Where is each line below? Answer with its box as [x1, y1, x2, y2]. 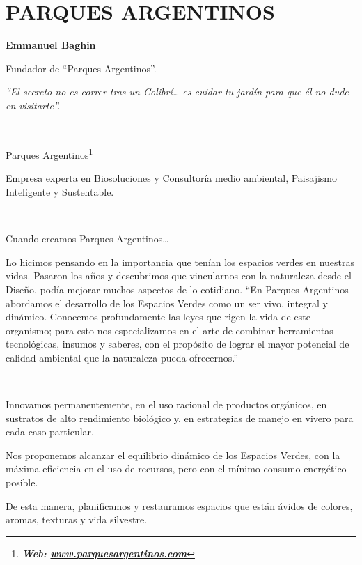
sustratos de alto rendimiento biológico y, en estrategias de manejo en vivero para [6, 410, 354, 425]
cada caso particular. [6, 424, 94, 439]
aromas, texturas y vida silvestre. [6, 512, 148, 527]
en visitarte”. [6, 98, 61, 112]
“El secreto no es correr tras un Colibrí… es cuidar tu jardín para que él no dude [6, 84, 349, 99]
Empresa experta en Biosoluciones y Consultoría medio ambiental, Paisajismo [6, 171, 337, 185]
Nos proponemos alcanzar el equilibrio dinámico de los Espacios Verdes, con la [6, 447, 340, 462]
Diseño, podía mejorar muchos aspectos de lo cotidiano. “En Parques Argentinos [6, 281, 349, 296]
